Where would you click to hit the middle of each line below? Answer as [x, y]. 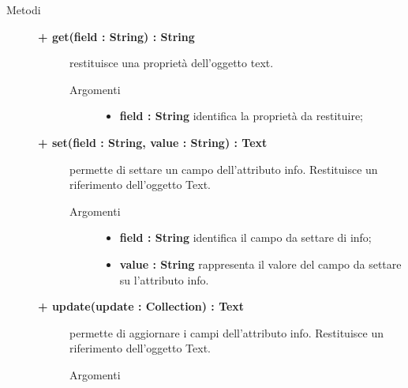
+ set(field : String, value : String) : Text [153, 142]
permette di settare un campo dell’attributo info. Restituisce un [224, 169]
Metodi [24, 9]
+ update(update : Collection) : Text [141, 306]
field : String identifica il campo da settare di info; [245, 237]
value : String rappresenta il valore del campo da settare [260, 264]
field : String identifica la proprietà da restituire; [241, 116]
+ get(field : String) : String [116, 36]
